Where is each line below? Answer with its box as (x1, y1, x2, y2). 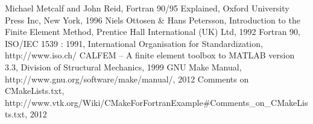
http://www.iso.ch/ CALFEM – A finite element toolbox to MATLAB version (5, 49, 295, 61)
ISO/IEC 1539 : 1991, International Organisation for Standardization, (5, 37, 263, 49)
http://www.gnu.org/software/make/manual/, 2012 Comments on (5, 72, 249, 85)
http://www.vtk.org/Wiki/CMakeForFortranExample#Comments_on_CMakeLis (5, 96, 308, 108)
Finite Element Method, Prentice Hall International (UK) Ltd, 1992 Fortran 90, (5, 25, 301, 38)
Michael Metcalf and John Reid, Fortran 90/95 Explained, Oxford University (5, 2, 289, 14)
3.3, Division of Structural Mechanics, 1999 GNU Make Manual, (5, 60, 242, 73)
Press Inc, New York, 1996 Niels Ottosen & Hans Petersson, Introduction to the (5, 13, 300, 26)
